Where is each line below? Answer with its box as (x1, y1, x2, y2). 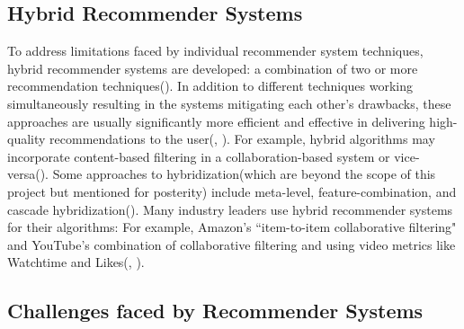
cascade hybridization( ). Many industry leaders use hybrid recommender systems (7, 200, 453, 218)
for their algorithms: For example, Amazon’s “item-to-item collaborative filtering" (7, 218, 457, 236)
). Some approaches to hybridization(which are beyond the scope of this (40, 164, 436, 183)
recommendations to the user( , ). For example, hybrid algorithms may (49, 129, 435, 148)
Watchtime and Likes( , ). (7, 253, 145, 271)
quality (7, 129, 46, 148)
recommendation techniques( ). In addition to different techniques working (7, 76, 414, 95)
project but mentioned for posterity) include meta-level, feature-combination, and (7, 182, 457, 200)
